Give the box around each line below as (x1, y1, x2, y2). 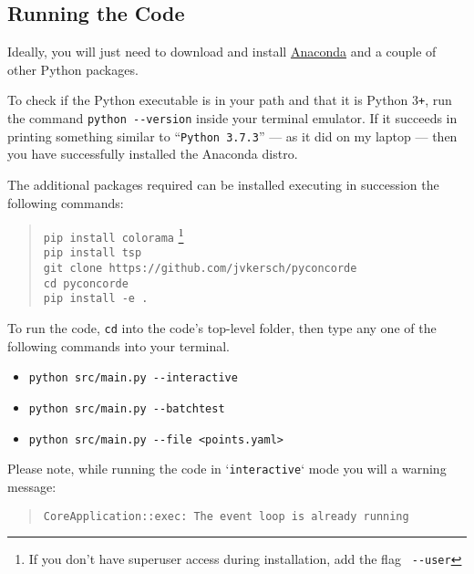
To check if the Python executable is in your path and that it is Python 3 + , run (7, 90, 452, 110)
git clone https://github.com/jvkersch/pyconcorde (43, 262, 357, 276)
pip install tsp (43, 246, 142, 260)
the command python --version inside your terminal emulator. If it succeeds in (7, 109, 458, 128)
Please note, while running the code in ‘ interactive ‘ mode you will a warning (7, 459, 447, 478)
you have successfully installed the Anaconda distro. (7, 144, 298, 163)
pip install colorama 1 (43, 224, 184, 245)
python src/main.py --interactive (28, 371, 238, 385)
